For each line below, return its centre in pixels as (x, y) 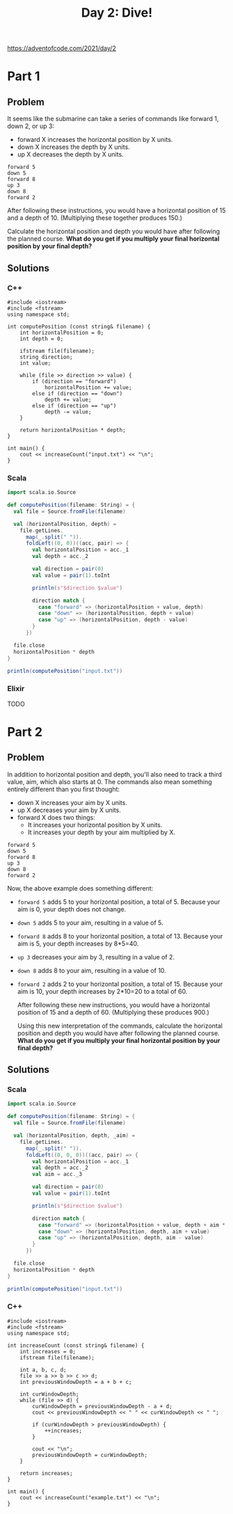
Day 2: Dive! (117, 13)
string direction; (46, 357)
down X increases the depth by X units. (73, 147)
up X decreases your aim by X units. (69, 810)
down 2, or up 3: (31, 126)
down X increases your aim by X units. (72, 802)
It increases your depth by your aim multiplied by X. (102, 832)
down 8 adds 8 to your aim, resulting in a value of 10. (92, 970)
